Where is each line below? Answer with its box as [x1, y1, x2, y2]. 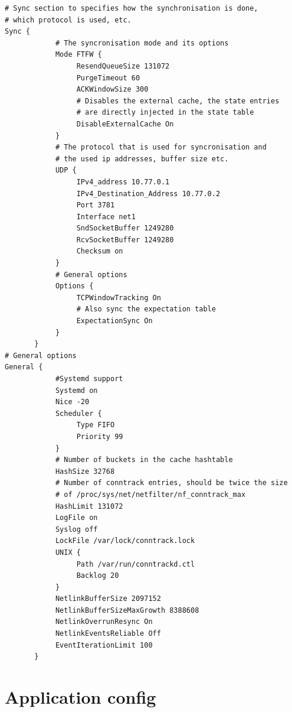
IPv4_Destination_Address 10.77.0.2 [76, 189, 221, 198]
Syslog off [55, 525, 98, 534]
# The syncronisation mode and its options [55, 38, 229, 47]
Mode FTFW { [55, 50, 102, 59]
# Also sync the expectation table [76, 305, 216, 314]
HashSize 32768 [55, 467, 115, 476]
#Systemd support [55, 375, 123, 383]
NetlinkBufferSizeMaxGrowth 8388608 [55, 606, 199, 615]
